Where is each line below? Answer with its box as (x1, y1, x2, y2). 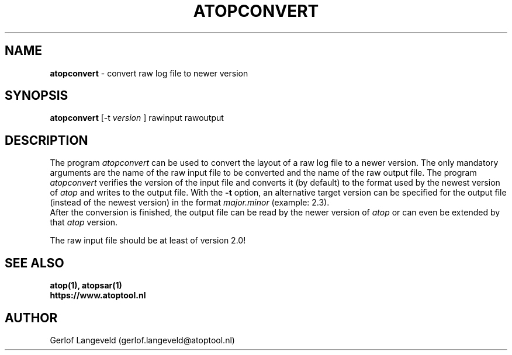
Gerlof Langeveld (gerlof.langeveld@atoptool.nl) (50, 335, 235, 345)
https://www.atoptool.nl (50, 290, 146, 301)
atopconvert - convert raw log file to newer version (50, 68, 248, 78)
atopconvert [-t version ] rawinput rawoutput (50, 113, 224, 123)
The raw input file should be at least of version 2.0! (50, 235, 246, 246)
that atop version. (50, 217, 118, 228)
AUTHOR (5, 310, 58, 325)
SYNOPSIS (5, 88, 68, 103)
